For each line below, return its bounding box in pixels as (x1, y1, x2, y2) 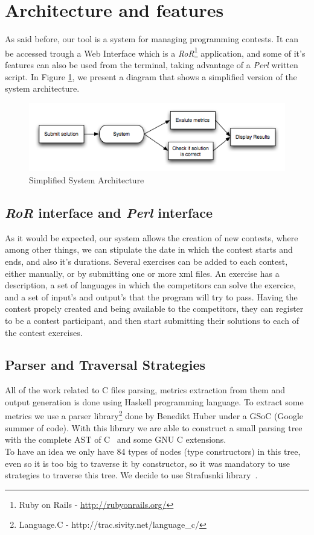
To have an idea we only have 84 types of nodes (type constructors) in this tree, (5, 445, 301, 457)
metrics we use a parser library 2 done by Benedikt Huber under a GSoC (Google (5, 408, 304, 422)
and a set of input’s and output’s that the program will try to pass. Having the (5, 290, 298, 303)
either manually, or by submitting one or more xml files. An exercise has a (5, 267, 280, 279)
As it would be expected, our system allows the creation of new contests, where (5, 231, 298, 244)
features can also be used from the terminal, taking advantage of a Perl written (5, 58, 298, 71)
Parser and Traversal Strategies (5, 355, 205, 374)
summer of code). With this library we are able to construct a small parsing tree (5, 421, 303, 434)
